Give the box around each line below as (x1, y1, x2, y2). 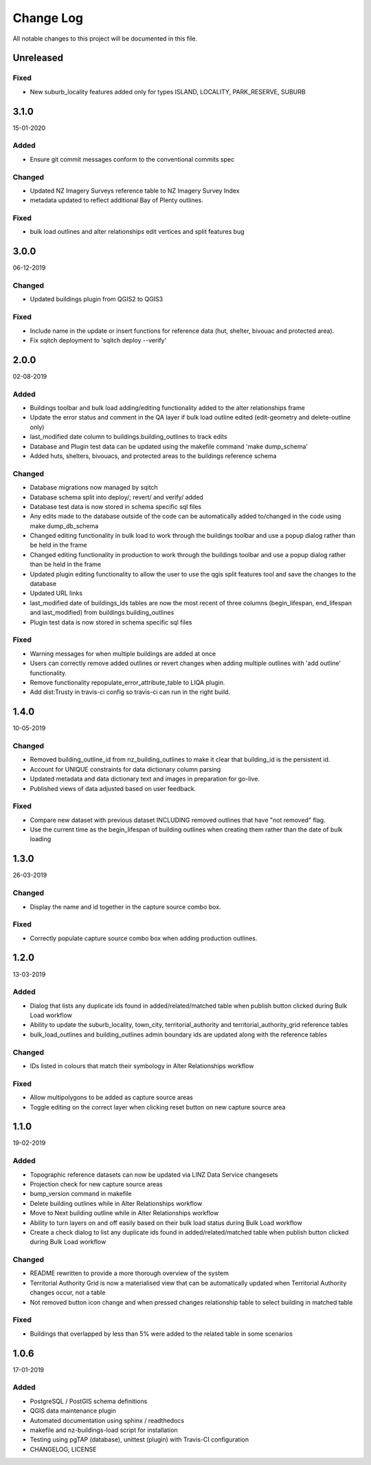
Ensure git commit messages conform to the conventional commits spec (30, 155, 235, 163)
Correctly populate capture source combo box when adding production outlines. (30, 934, 258, 942)
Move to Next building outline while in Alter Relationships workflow (30, 1209, 219, 1217)
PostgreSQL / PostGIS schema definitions (30, 1397, 148, 1405)
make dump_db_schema (30, 521, 99, 530)
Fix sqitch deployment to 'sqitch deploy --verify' (30, 336, 167, 344)
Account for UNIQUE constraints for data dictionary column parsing (30, 765, 221, 773)
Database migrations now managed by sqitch (30, 484, 158, 492)
